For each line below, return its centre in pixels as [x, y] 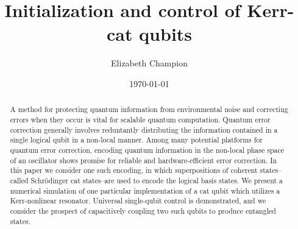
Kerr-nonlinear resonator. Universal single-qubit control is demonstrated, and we [138, 201]
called [19, 180]
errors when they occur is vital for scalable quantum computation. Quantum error [140, 119]
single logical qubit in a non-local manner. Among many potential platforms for [136, 140]
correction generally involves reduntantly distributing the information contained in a [144, 129]
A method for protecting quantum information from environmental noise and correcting [149, 109]
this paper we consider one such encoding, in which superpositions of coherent [134, 170]
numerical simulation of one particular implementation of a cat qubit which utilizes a [145, 190]
